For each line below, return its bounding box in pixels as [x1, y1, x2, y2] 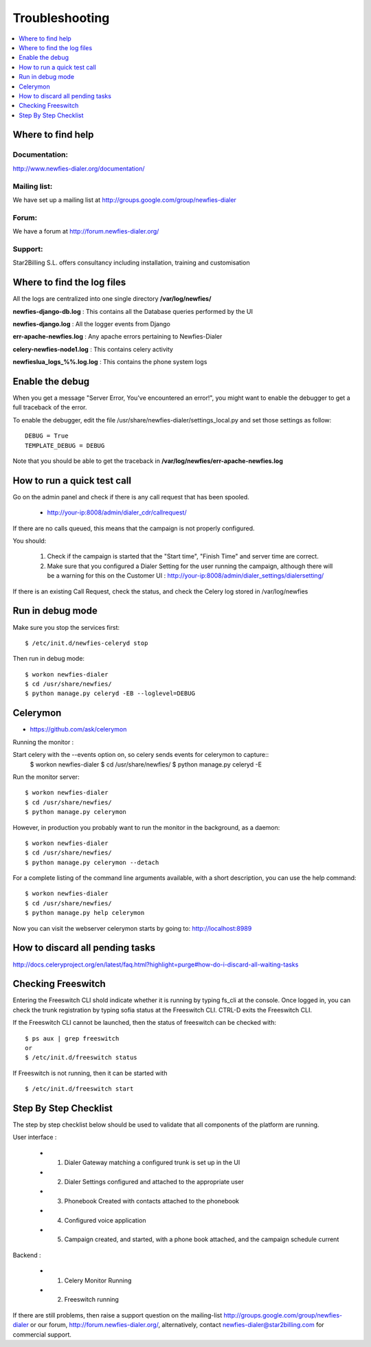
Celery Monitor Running [64, 1276, 132, 1284]
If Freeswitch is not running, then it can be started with [12, 1069, 168, 1077]
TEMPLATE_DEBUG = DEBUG [25, 442, 105, 449]
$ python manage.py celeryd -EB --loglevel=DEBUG [25, 690, 196, 697]
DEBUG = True [25, 432, 69, 440]
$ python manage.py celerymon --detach [25, 859, 159, 866]
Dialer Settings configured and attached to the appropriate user [64, 1178, 244, 1186]
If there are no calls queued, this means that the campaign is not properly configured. [12, 524, 255, 532]
